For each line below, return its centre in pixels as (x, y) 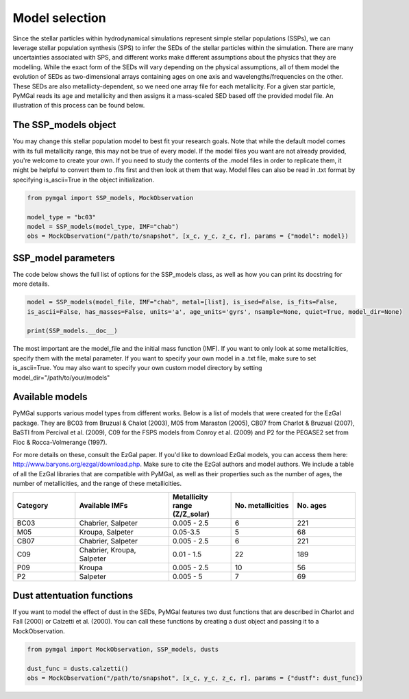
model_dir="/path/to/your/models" (61, 378)
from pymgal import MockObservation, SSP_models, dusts (123, 649)
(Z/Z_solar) (191, 514)
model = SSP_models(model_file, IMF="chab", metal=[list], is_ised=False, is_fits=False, (183, 302)
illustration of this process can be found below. (79, 106)
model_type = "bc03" (61, 217)
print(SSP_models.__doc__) (72, 331)
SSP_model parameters (64, 258)
